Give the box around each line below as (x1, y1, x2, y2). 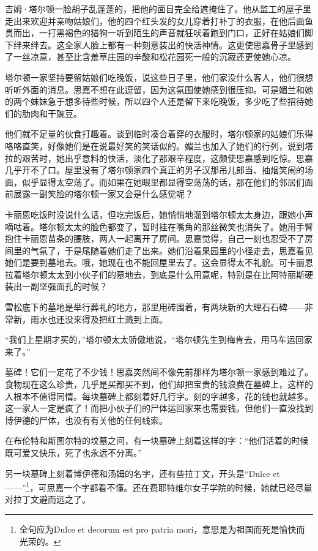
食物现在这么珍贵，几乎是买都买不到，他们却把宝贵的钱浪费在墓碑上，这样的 (5, 378, 313, 391)
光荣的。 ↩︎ (19, 534, 61, 547)
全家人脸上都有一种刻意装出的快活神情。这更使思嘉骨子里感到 (64, 38, 313, 51)
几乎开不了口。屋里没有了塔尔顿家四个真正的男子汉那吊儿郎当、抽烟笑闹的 (5, 163, 305, 176)
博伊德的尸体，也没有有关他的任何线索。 (5, 413, 168, 426)
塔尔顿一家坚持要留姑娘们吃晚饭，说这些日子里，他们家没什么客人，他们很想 (5, 70, 313, 83)
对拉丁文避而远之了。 (5, 493, 91, 506)
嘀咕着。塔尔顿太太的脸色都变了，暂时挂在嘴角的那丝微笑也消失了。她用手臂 (5, 220, 313, 233)
